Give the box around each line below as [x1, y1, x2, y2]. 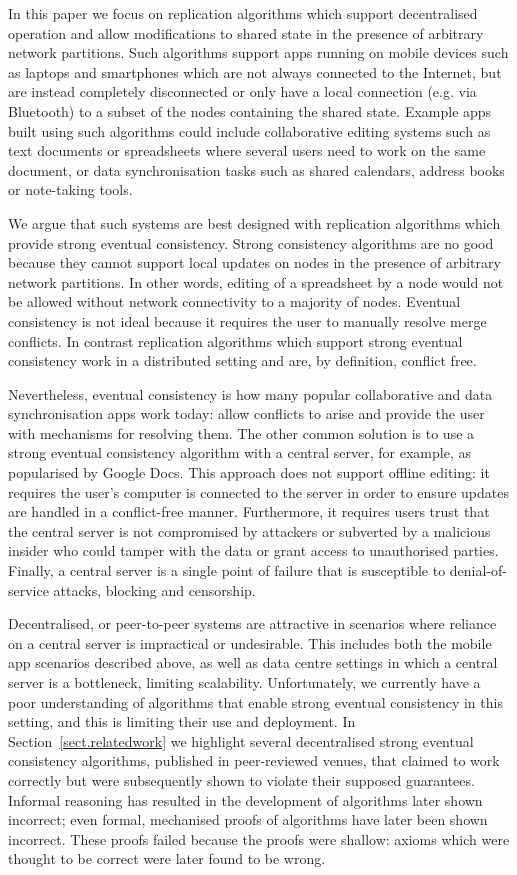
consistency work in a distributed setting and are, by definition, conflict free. [8, 350, 477, 371]
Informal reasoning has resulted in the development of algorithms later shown [8, 789, 483, 810]
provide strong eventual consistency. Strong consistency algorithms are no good [8, 232, 494, 253]
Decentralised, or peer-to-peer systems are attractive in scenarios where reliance [8, 613, 497, 634]
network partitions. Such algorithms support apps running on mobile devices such [8, 42, 509, 63]
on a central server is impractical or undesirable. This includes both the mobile [8, 632, 492, 653]
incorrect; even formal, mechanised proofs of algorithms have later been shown [8, 809, 488, 830]
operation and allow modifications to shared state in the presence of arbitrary [8, 22, 484, 43]
